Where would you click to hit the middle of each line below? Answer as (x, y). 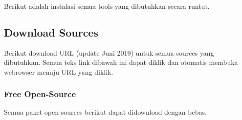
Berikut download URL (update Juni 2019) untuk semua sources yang (109, 52)
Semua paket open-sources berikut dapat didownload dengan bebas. (105, 111)
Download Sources (51, 32)
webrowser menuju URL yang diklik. (59, 71)
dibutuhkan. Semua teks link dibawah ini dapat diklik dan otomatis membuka (121, 62)
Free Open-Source (40, 93)
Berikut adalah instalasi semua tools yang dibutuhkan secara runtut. (107, 6)
